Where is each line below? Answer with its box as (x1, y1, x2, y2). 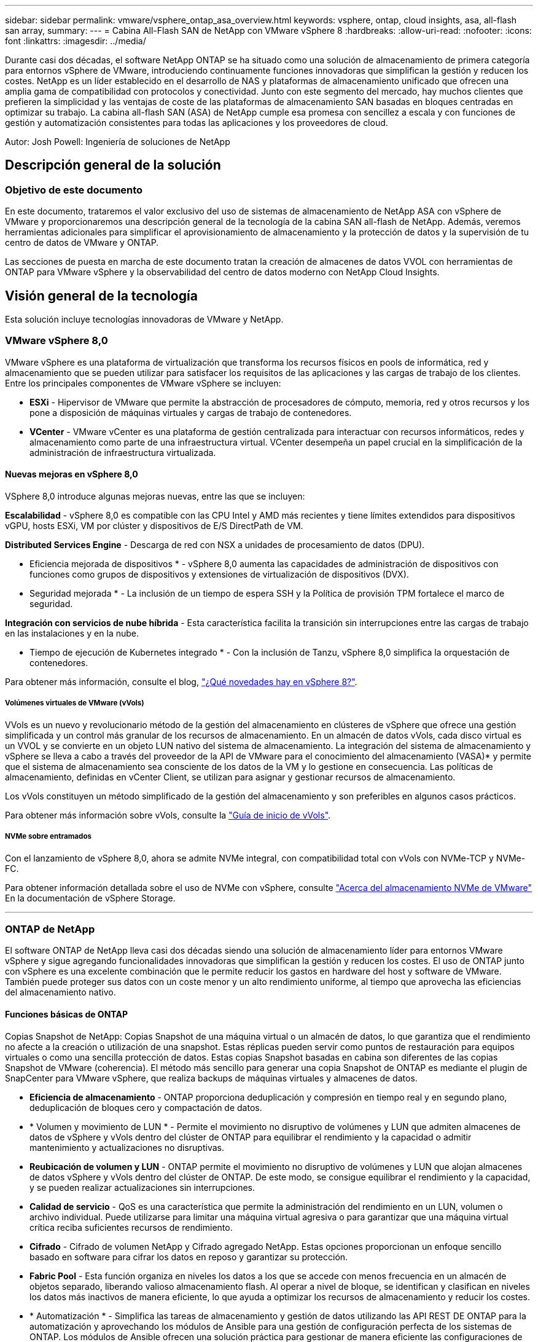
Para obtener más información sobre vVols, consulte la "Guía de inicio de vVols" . (5, 809, 331, 820)
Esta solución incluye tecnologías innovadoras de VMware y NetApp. (5, 314, 284, 325)
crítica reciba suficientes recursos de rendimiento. (29, 1222, 233, 1233)
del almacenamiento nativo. (5, 987, 116, 998)
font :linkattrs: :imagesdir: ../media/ (5, 36, 146, 46)
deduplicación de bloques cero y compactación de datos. (29, 1102, 262, 1113)
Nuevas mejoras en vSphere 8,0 (5, 469, 138, 480)
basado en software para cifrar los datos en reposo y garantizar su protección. (29, 1251, 348, 1262)
